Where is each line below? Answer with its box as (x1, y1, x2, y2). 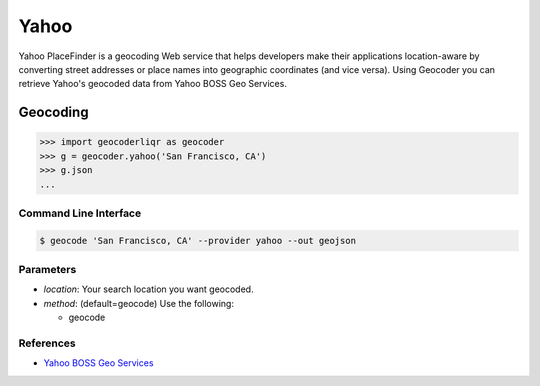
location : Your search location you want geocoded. (43, 283, 254, 295)
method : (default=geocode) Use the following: (43, 297, 235, 309)
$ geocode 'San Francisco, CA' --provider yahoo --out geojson (39, 235, 357, 246)
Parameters (18, 263, 77, 276)
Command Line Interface (18, 206, 142, 220)
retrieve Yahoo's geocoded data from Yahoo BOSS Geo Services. (18, 78, 287, 90)
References (18, 336, 76, 350)
